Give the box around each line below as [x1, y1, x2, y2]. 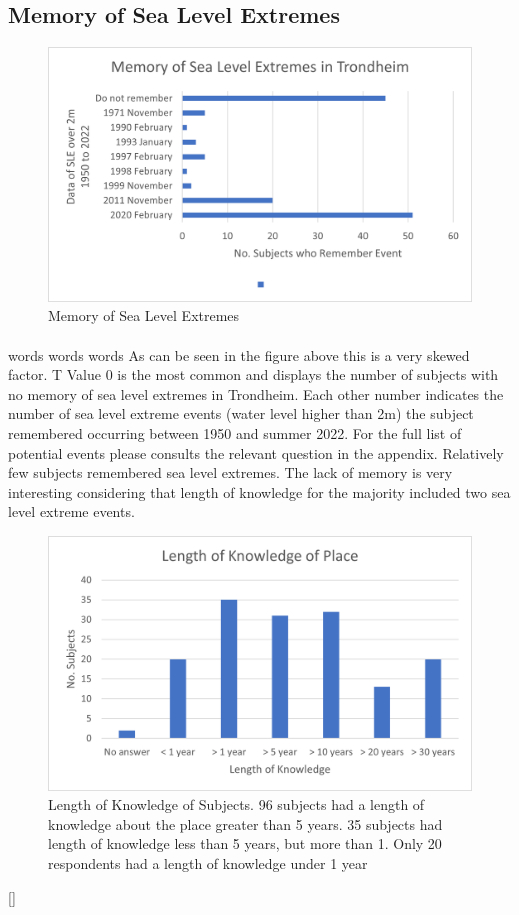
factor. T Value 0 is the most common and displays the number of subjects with [8, 364, 499, 385]
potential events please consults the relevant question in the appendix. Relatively [8, 442, 504, 463]
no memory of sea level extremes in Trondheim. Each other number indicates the [8, 383, 504, 404]
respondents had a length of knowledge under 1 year [48, 852, 368, 873]
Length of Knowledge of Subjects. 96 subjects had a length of [48, 794, 425, 815]
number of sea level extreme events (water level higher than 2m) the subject [8, 403, 474, 424]
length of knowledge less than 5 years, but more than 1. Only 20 [48, 833, 442, 854]
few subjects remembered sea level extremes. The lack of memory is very [8, 462, 453, 483]
